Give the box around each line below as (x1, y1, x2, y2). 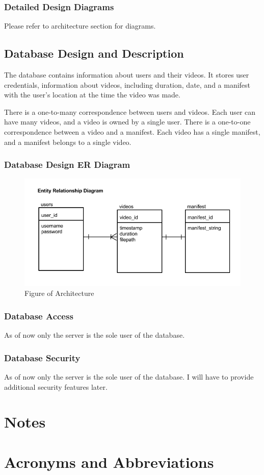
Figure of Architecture (24, 288, 94, 298)
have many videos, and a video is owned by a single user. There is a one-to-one (4, 116, 251, 127)
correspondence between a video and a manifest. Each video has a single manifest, (4, 126, 260, 137)
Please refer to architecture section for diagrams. (4, 20, 156, 31)
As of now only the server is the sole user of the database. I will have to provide (4, 371, 254, 382)
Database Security (4, 351, 81, 364)
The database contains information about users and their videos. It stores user (4, 69, 249, 80)
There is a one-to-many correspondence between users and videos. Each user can (4, 106, 256, 117)
